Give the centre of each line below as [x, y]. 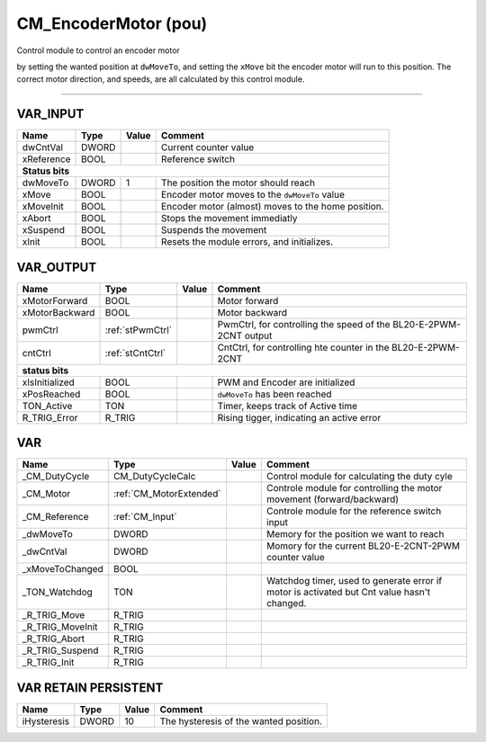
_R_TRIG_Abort [54, 639]
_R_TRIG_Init [48, 663]
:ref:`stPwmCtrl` [139, 330]
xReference [46, 159]
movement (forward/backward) [333, 499]
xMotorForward [55, 300]
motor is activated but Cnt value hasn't [348, 592]
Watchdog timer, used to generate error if [354, 581]
